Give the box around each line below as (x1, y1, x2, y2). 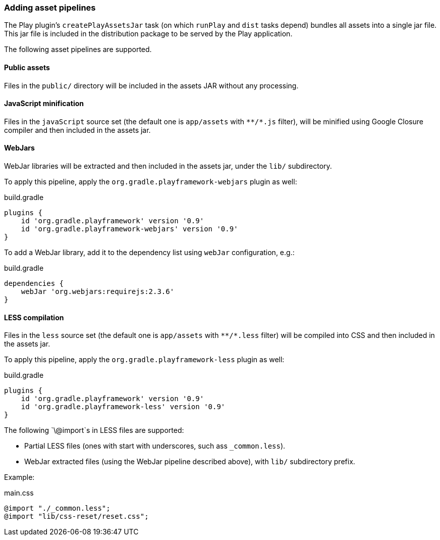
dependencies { (4, 279, 64, 288)
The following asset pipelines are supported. (4, 45, 152, 54)
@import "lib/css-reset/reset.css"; (4, 512, 149, 521)
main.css (4, 488, 34, 498)
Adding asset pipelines (4, 3, 96, 13)
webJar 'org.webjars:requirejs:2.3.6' (21, 287, 175, 296)
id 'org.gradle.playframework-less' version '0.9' (21, 403, 226, 411)
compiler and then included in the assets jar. (4, 125, 151, 134)
